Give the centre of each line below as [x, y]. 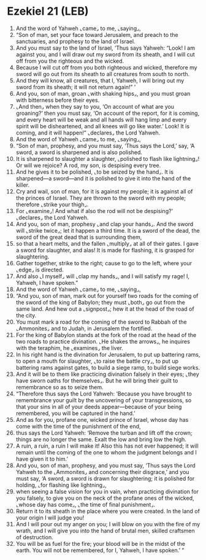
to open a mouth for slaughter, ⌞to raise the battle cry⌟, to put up [97, 361]
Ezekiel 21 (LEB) [48, 11]
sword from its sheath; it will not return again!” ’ [76, 87]
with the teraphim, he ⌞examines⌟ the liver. [69, 348]
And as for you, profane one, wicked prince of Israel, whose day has [102, 419]
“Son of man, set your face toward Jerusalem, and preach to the [97, 34]
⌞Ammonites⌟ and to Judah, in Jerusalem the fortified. [84, 328]
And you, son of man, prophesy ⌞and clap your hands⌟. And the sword [105, 224]
